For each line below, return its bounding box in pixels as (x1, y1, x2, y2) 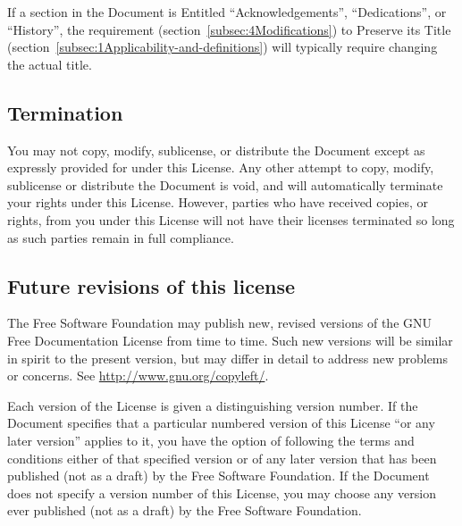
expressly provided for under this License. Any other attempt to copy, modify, (7, 158, 434, 177)
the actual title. (7, 54, 92, 73)
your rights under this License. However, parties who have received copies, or (7, 193, 428, 212)
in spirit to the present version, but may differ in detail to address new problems (7, 348, 449, 367)
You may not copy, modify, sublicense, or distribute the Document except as (7, 140, 425, 159)
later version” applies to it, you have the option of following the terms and (7, 430, 415, 449)
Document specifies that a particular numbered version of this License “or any (7, 413, 435, 432)
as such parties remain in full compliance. (7, 228, 234, 246)
